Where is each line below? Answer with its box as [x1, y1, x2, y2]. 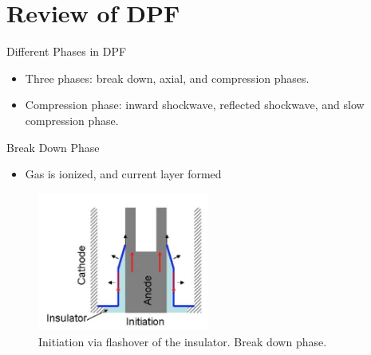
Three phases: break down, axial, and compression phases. [25, 69, 310, 86]
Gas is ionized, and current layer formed [25, 166, 222, 182]
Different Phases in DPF [6, 43, 127, 60]
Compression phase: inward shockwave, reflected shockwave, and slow [25, 96, 365, 113]
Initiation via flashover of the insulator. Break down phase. [38, 333, 327, 349]
